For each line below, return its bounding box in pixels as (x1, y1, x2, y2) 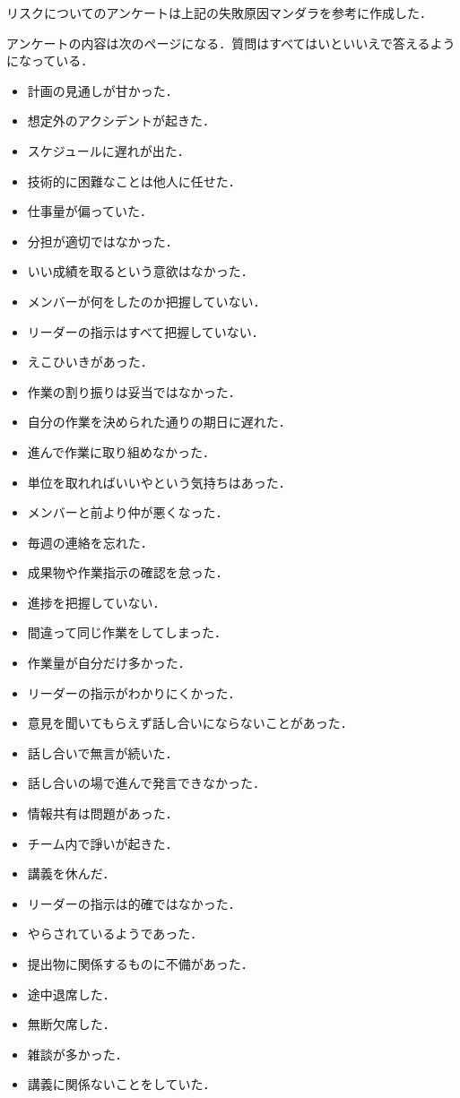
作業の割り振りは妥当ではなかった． (27, 382, 241, 401)
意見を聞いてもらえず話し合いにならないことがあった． (27, 713, 353, 732)
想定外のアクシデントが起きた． (27, 111, 216, 130)
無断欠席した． (27, 1015, 116, 1033)
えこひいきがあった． (27, 352, 153, 371)
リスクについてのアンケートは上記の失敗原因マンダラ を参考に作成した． (6, 4, 433, 22)
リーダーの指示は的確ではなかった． (27, 894, 241, 912)
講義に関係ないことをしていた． (27, 1075, 216, 1094)
